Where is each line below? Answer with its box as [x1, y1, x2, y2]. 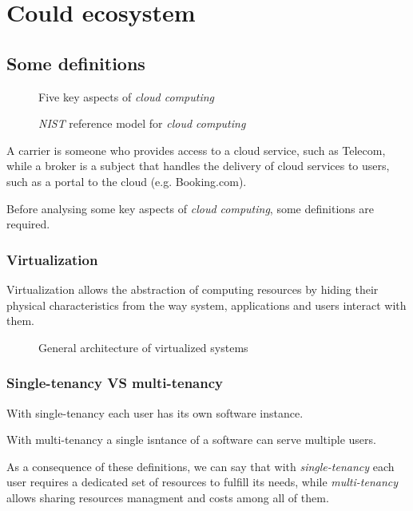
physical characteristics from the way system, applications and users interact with [6, 296, 407, 313]
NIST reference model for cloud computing [38, 115, 246, 132]
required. [6, 216, 50, 232]
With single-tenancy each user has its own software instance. [6, 404, 304, 421]
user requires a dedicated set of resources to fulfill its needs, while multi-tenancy [6, 473, 399, 490]
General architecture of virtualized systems [38, 339, 248, 355]
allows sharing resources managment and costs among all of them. [6, 489, 329, 505]
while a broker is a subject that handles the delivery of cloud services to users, [6, 157, 390, 174]
